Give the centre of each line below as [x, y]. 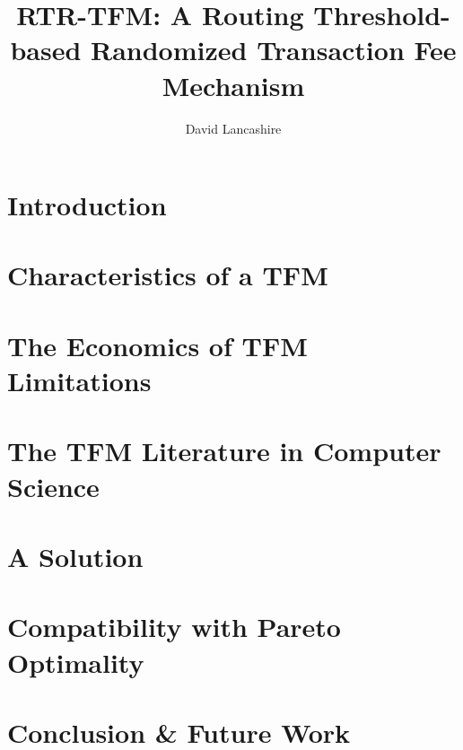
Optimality [76, 662]
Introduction [87, 205]
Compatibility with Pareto [174, 627]
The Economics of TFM [157, 345]
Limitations [79, 381]
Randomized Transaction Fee [274, 50]
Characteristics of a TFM [168, 275]
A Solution [75, 556]
